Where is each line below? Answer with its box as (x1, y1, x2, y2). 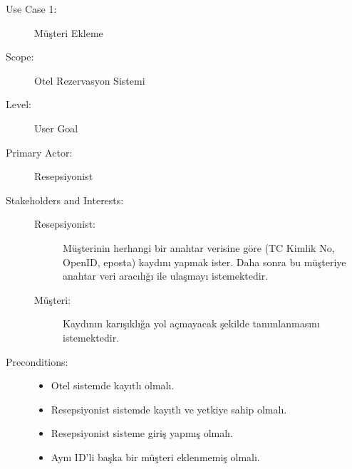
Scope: (6, 49, 34, 64)
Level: (6, 97, 31, 112)
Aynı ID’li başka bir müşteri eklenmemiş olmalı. (51, 449, 260, 464)
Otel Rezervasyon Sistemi (34, 73, 145, 88)
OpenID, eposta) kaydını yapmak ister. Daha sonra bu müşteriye (63, 254, 346, 269)
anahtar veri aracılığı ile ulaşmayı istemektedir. (63, 268, 269, 283)
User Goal (34, 120, 78, 135)
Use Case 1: (6, 1, 57, 16)
